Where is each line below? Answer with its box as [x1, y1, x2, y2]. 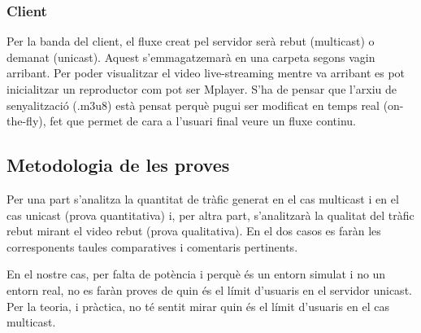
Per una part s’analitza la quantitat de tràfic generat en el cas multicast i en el [7, 190, 399, 207]
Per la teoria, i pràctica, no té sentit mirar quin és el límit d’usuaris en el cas [7, 297, 389, 314]
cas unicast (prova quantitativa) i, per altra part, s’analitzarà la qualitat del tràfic [7, 206, 414, 223]
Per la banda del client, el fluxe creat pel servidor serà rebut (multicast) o [7, 33, 375, 50]
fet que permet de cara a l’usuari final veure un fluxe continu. [50, 112, 356, 129]
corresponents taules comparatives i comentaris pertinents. [7, 238, 298, 255]
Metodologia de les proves [7, 152, 230, 177]
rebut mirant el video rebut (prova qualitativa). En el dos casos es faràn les [7, 222, 381, 239]
